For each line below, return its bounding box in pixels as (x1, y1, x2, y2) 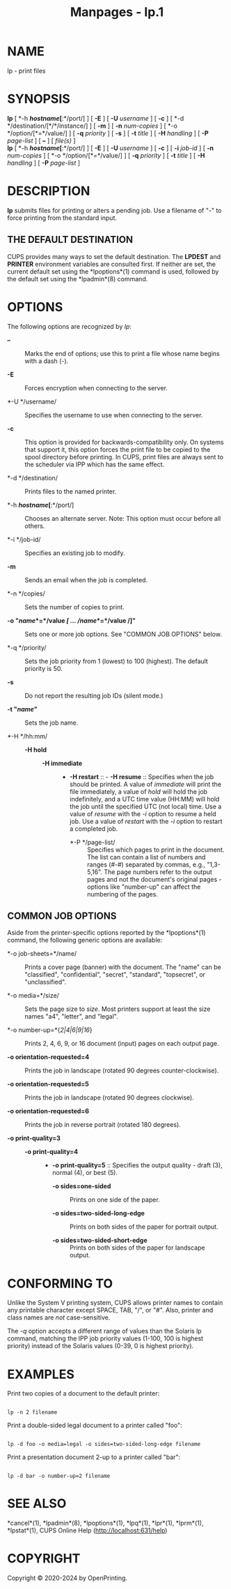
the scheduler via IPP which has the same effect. (24, 460, 165, 468)
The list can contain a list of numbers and (86, 852, 206, 861)
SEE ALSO (7, 1495, 67, 1512)
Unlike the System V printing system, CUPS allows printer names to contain (7, 1299, 223, 1307)
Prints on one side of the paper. (69, 1195, 160, 1204)
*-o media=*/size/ (7, 991, 59, 1000)
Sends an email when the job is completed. (24, 575, 148, 584)
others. (24, 522, 45, 530)
